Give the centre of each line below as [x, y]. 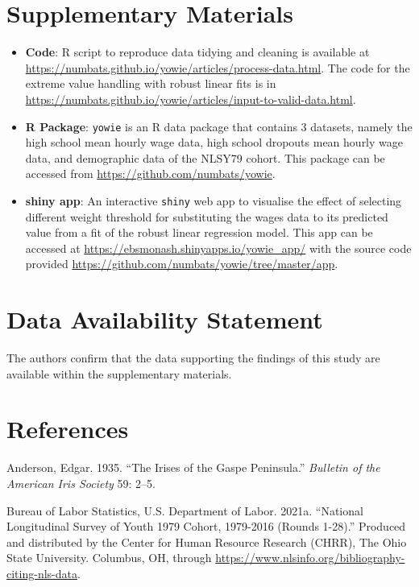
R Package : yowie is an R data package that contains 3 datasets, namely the [219, 126]
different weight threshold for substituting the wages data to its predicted [207, 216]
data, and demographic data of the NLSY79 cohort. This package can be [205, 157]
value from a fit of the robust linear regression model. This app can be [199, 232]
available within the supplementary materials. [119, 373]
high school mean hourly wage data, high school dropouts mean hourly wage [214, 142]
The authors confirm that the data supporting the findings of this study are [193, 358]
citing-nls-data [42, 573]
